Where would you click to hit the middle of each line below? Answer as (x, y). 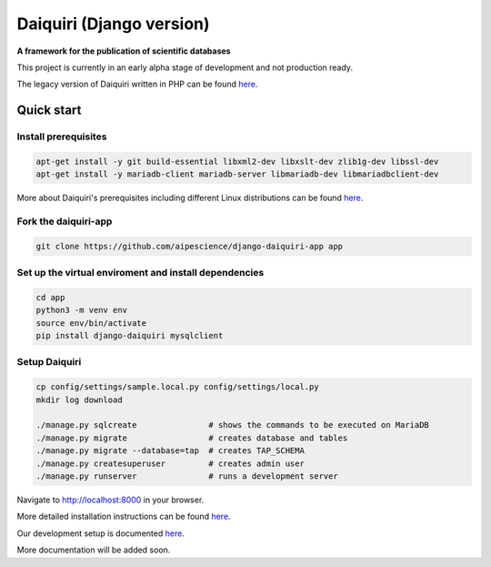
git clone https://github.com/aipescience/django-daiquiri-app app (190, 246)
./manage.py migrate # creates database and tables (192, 438)
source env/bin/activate (91, 323)
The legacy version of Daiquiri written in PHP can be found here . (137, 84)
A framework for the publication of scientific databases (124, 51)
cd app (50, 297)
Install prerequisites (62, 137)
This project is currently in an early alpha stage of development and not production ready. (185, 67)
